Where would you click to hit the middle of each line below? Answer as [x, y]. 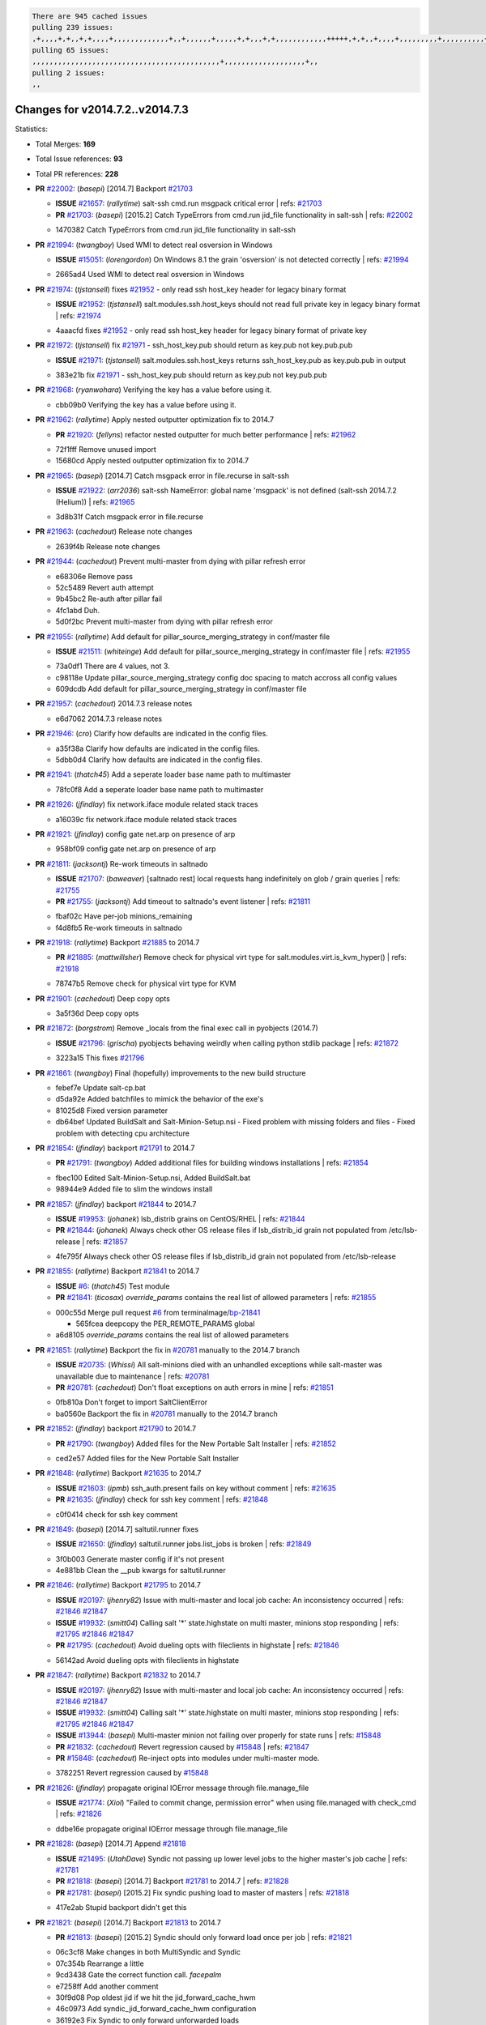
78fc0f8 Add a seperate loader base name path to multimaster [160, 789]
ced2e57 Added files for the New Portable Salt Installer [147, 1458]
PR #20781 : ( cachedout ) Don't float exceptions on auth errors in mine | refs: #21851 [194, 1387]
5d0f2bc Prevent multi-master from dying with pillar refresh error [164, 622]
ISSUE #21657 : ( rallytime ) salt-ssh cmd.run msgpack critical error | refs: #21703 [189, 203]
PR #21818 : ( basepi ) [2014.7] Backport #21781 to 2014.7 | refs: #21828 [172, 1881]
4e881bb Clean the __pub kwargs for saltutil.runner [141, 1571]
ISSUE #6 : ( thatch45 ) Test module [113, 1286]
